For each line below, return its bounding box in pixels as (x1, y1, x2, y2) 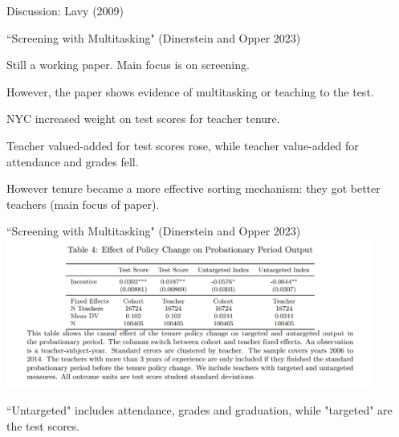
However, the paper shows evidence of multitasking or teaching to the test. (6, 83, 374, 100)
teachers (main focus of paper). (6, 195, 160, 212)
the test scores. (6, 417, 80, 434)
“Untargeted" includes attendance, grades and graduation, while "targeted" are (6, 402, 393, 419)
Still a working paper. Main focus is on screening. (6, 56, 250, 73)
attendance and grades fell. (6, 153, 139, 169)
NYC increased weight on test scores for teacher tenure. (6, 110, 280, 127)
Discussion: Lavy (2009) (6, 2, 124, 18)
